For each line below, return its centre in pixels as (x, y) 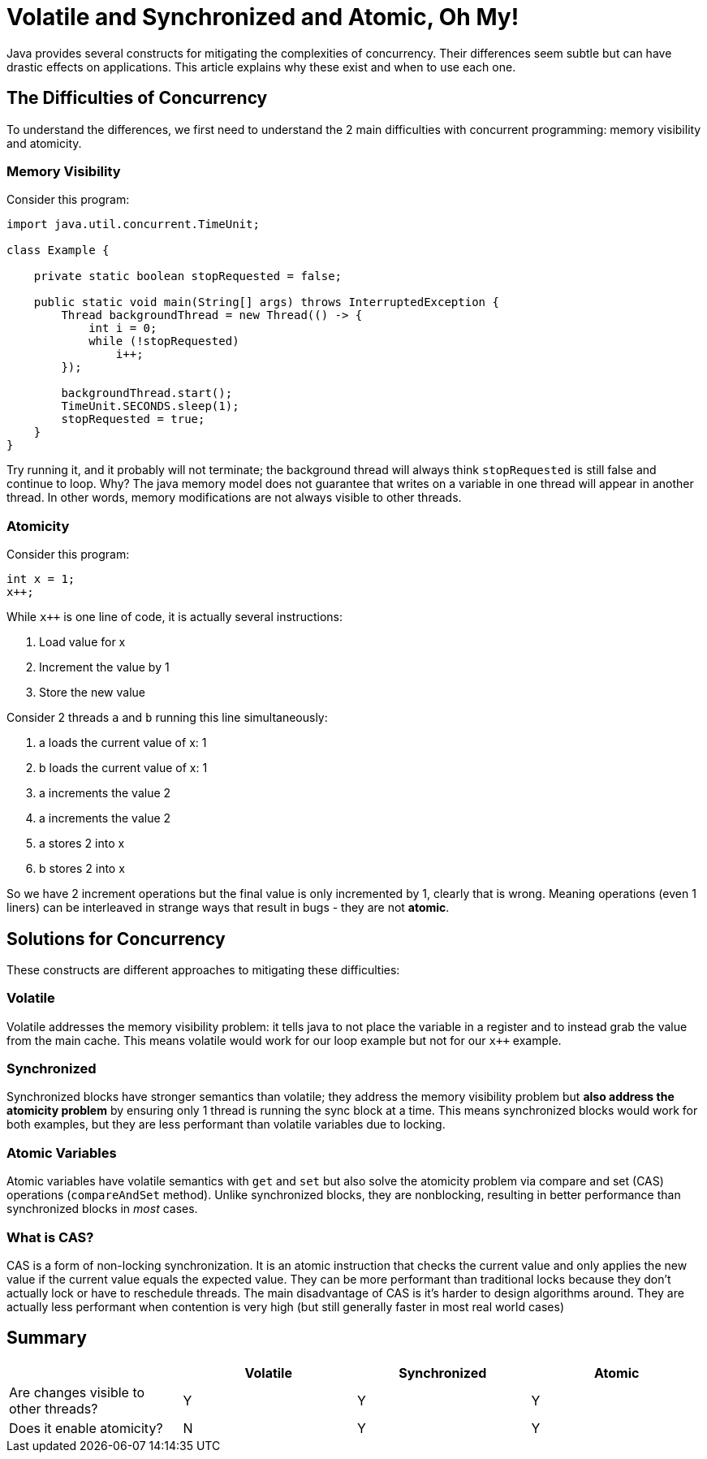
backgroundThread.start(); (147, 393)
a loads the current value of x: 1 (123, 743)
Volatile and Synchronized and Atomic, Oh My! (263, 17)
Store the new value (92, 693)
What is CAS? (50, 1237)
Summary (47, 1338)
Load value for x (82, 642)
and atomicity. (44, 143)
